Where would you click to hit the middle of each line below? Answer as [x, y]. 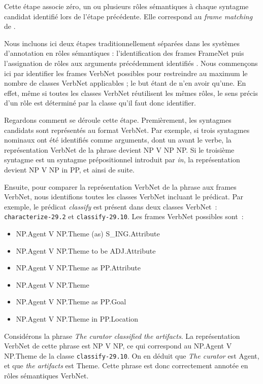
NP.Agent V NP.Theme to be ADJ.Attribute [86, 250]
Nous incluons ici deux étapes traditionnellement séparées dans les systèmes [122, 43]
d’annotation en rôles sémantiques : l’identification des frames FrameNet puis [124, 53]
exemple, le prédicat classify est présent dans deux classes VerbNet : [111, 206]
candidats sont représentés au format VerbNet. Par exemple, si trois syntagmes [127, 130]
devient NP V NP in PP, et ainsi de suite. [69, 169]
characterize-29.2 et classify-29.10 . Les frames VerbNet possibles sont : [124, 216]
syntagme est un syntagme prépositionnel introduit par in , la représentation [122, 160]
